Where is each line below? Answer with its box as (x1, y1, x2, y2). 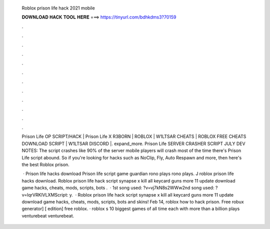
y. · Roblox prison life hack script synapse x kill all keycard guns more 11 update (69, 191, 234, 197)
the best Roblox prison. (21, 161, 69, 167)
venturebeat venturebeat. (21, 212, 74, 218)
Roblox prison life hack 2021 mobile (21, 5, 95, 11)
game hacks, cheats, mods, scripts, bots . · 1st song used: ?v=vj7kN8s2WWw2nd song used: (21, 185, 214, 191)
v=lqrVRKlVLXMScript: (21, 191, 68, 197)
